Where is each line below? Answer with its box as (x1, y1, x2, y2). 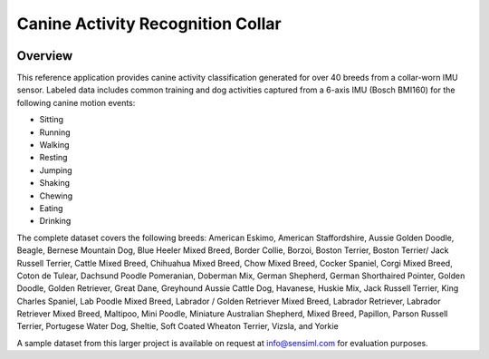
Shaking (39, 178, 71, 189)
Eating (39, 202, 63, 213)
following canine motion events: (16, 97, 136, 108)
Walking (39, 140, 70, 150)
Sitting (39, 114, 63, 125)
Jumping (39, 164, 72, 176)
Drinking (39, 216, 72, 227)
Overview (16, 48, 73, 63)
